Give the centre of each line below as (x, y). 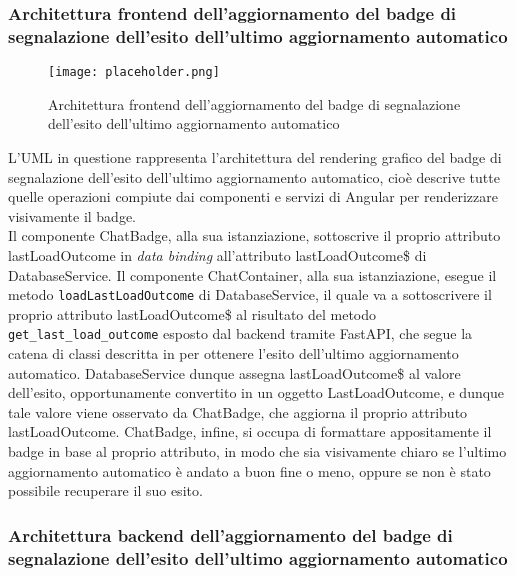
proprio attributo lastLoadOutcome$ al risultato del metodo (192, 313)
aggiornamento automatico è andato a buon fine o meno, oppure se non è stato (249, 470)
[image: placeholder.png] (134, 72)
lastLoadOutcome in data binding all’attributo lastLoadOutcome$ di (217, 254)
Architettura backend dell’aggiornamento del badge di (230, 534)
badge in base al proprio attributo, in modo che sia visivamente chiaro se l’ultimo (257, 451)
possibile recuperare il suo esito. (105, 490)
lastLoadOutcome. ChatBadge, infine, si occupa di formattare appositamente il (250, 431)
